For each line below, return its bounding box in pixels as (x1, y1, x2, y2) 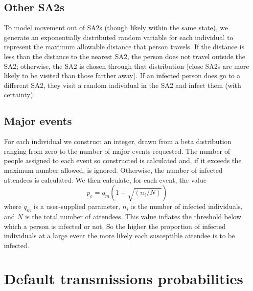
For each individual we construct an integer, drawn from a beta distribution (4, 136, 231, 146)
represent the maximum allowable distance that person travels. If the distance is (4, 42, 244, 52)
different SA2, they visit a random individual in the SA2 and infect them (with (4, 80, 241, 90)
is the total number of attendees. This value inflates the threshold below (25, 211, 241, 221)
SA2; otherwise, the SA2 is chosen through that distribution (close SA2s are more (4, 61, 249, 71)
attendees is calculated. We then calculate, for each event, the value (4, 174, 207, 185)
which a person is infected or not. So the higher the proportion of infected (4, 221, 226, 231)
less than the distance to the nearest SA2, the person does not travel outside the (4, 51, 245, 61)
